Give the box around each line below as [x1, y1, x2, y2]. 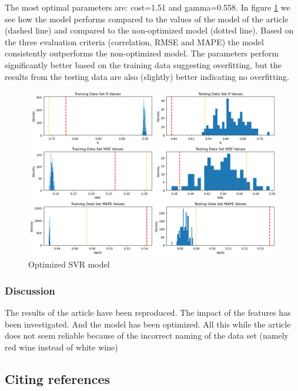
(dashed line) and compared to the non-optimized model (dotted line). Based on [5, 24, 294, 36]
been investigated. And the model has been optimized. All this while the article [5, 318, 291, 330]
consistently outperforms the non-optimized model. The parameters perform [5, 47, 279, 59]
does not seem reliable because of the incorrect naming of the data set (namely [5, 329, 289, 342]
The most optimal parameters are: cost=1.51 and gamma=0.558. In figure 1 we [5, 1, 290, 13]
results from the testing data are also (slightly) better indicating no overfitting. [5, 70, 289, 82]
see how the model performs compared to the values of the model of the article [5, 12, 289, 25]
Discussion [5, 283, 55, 298]
